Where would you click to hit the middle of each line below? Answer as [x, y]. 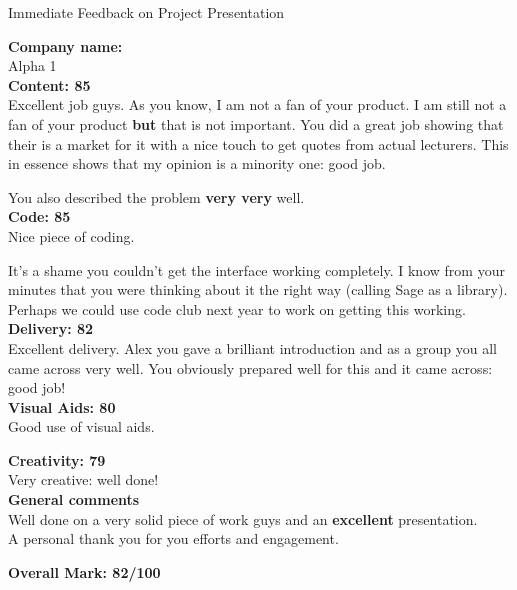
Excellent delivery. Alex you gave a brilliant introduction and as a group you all [252, 347]
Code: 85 [39, 216]
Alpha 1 [32, 65]
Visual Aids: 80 [62, 406]
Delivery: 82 [51, 328]
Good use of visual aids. [81, 426]
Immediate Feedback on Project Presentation [146, 12]
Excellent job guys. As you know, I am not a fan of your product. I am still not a [257, 104]
